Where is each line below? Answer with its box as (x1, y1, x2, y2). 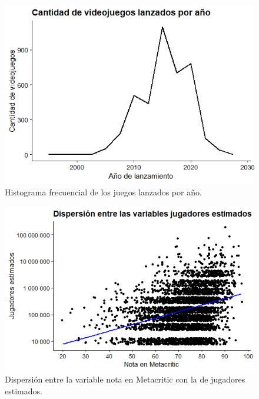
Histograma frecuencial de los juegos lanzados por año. (5, 185, 202, 198)
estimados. (5, 384, 42, 397)
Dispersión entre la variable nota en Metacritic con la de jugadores (5, 373, 245, 385)
